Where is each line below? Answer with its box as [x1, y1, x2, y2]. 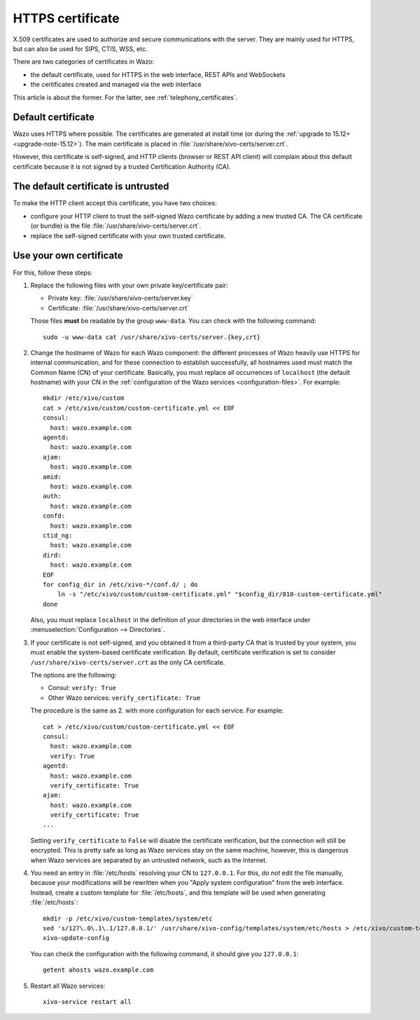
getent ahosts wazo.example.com [43, 966, 154, 974]
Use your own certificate [13, 249, 124, 262]
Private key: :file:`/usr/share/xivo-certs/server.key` [48, 294, 193, 303]
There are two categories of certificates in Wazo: [13, 57, 154, 66]
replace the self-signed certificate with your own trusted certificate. [30, 231, 226, 240]
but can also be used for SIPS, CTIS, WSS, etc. [13, 44, 148, 53]
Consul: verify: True [48, 684, 117, 692]
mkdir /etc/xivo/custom [43, 394, 125, 402]
